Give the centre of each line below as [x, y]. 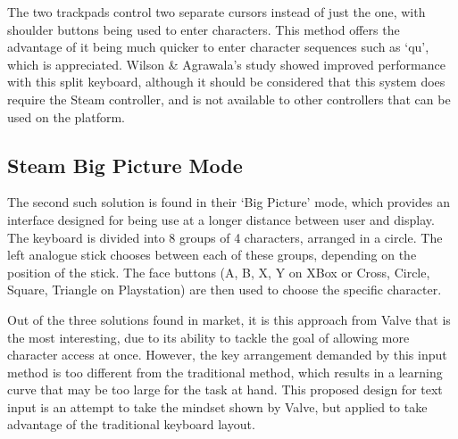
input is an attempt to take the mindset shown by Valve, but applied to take [217, 406]
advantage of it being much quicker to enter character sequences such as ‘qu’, [218, 47]
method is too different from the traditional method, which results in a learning [225, 372]
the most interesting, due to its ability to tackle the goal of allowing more [208, 337]
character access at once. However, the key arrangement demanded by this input [227, 355]
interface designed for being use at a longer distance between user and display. [221, 219]
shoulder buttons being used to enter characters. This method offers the [204, 29]
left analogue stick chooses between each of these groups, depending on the [212, 255]
